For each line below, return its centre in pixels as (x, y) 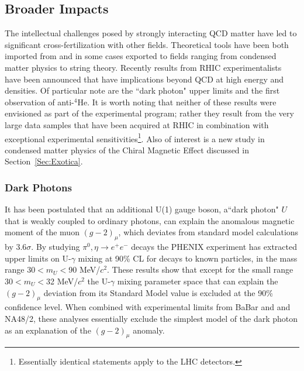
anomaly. (149, 330)
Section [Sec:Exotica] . (44, 161)
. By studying (56, 247)
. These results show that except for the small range (200, 269)
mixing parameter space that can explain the (198, 281)
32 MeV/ (62, 281)
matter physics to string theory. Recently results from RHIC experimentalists (143, 67)
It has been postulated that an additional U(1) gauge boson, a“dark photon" (142, 209)
